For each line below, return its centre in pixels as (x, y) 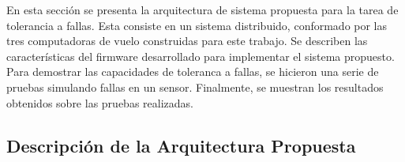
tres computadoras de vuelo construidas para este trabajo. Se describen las (187, 41)
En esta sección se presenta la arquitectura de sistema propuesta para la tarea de (202, 9)
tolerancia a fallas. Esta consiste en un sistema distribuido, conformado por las (197, 25)
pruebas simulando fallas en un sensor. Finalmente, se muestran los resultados (195, 87)
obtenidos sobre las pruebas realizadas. (100, 102)
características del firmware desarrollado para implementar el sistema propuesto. (201, 56)
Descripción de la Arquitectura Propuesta (181, 145)
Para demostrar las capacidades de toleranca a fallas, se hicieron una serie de (193, 72)
